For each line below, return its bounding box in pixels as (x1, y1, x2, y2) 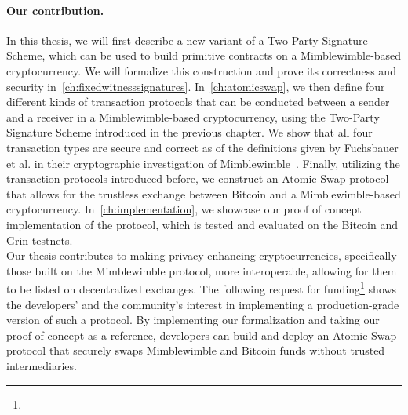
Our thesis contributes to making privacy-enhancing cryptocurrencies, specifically (6, 247, 397, 264)
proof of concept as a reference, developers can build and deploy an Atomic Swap (6, 326, 397, 343)
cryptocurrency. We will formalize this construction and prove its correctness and (6, 62, 396, 78)
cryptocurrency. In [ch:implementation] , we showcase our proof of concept (6, 201, 362, 217)
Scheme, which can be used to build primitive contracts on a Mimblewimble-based (6, 47, 402, 64)
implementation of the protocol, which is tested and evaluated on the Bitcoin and (6, 216, 398, 232)
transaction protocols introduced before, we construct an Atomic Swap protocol (6, 170, 389, 187)
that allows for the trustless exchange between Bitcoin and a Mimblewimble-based (6, 185, 401, 202)
